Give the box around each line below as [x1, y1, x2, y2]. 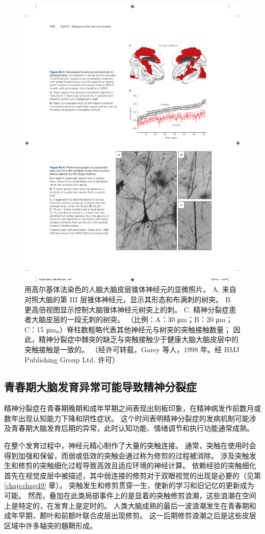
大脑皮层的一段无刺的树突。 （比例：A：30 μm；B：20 [31, 314, 214, 325]
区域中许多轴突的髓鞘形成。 [4, 520, 97, 530]
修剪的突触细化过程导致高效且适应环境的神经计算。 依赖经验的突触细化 [18, 460, 256, 471]
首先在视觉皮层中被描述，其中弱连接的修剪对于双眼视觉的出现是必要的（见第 [4, 470, 261, 480]
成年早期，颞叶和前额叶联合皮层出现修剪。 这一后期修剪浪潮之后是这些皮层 [4, 510, 256, 521]
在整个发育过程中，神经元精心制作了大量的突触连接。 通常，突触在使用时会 [4, 440, 256, 451]
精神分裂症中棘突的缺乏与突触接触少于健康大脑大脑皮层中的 [38, 334, 238, 345]
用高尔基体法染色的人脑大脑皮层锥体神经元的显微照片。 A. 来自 [24, 284, 236, 295]
